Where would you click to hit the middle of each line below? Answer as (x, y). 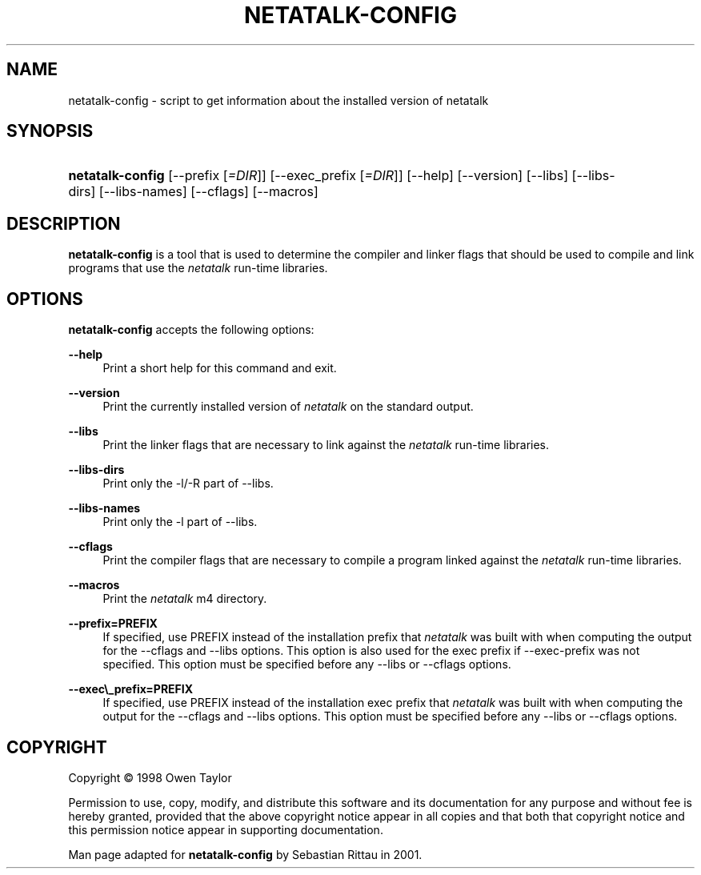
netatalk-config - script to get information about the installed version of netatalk (278, 100)
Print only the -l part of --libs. (180, 522)
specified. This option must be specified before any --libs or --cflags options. (307, 664)
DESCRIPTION (64, 223)
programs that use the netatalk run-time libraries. (198, 268)
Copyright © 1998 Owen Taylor (150, 777)
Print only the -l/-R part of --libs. (188, 484)
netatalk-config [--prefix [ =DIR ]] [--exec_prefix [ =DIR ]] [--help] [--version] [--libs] (318, 176)
